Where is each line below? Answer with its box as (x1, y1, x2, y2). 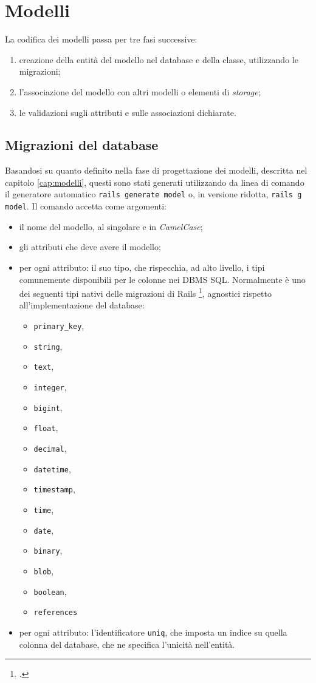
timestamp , (33, 483, 75, 495)
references (33, 608, 78, 617)
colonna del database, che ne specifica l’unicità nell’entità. (19, 637, 235, 650)
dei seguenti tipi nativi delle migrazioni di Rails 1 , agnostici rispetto (19, 285, 272, 299)
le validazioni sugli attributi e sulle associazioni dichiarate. (19, 106, 236, 118)
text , (33, 360, 54, 373)
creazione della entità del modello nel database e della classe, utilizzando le (19, 53, 298, 66)
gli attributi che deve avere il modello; (19, 240, 161, 253)
